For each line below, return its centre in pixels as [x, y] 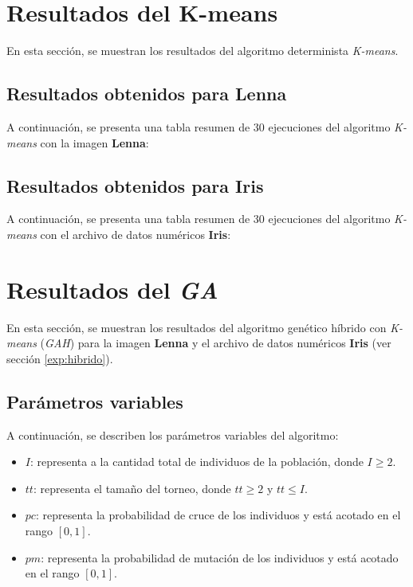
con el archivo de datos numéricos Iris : [136, 234]
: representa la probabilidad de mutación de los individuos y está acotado [220, 557]
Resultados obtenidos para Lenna [147, 94]
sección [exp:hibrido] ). [60, 358]
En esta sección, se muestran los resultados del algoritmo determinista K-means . [203, 51]
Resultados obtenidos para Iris [135, 185]
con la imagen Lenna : [94, 142]
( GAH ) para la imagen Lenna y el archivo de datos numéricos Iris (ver [216, 343]
